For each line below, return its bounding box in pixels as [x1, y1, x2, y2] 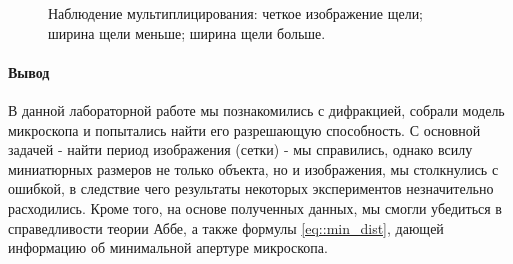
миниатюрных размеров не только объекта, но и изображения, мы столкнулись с [8, 158, 499, 179]
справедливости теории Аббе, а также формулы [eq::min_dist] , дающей [8, 217, 444, 238]
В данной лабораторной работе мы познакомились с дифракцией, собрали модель [8, 99, 505, 120]
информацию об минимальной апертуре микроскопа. [8, 237, 328, 258]
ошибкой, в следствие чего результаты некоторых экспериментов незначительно [8, 178, 494, 199]
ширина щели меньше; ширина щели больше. [48, 22, 326, 43]
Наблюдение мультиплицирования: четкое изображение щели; [48, 3, 424, 23]
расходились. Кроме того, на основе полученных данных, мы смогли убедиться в [8, 197, 502, 218]
